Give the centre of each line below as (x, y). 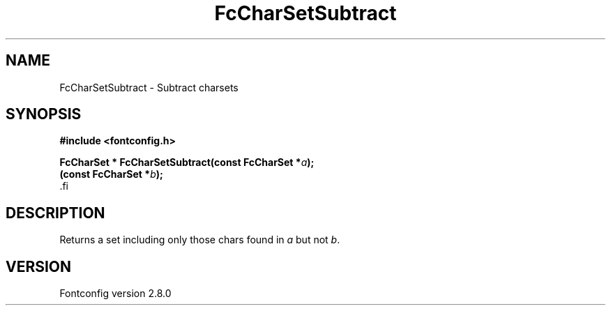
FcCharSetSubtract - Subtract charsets (149, 87)
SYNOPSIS (44, 114)
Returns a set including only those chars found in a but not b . (200, 240)
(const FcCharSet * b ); (111, 174)
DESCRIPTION (55, 213)
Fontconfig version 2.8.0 (115, 294)
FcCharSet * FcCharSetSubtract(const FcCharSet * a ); (187, 162)
